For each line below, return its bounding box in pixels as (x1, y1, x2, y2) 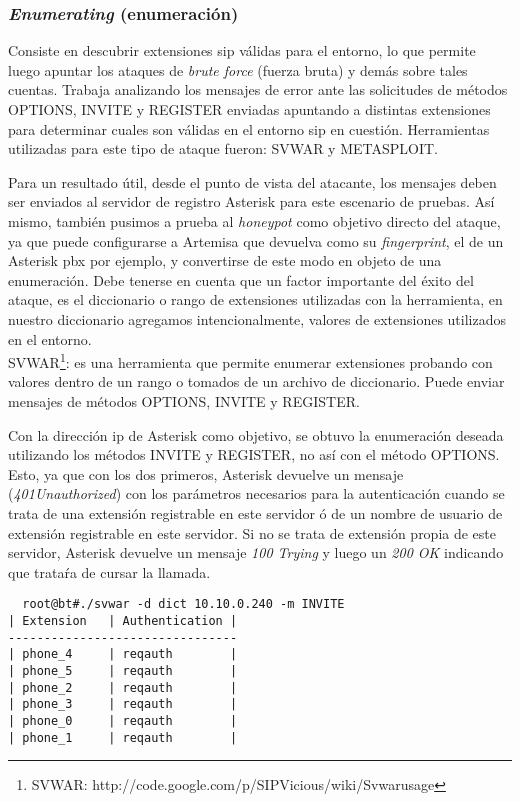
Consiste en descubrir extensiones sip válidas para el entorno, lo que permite (8, 40, 476, 61)
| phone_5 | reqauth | (8, 663, 238, 678)
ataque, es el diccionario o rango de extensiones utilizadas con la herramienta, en (8, 289, 503, 310)
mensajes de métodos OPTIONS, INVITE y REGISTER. (8, 390, 360, 411)
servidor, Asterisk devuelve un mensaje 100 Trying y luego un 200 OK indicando (8, 542, 504, 563)
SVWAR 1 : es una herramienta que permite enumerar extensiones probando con (8, 349, 493, 372)
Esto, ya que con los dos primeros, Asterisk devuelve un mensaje (8, 463, 404, 484)
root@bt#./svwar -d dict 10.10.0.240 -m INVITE (22, 597, 345, 612)
